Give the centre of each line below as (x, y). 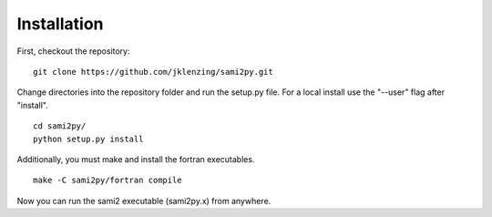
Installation (60, 24)
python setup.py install (88, 139)
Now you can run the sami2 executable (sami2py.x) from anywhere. (144, 201)
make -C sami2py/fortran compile (108, 181)
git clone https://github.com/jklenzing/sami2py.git (153, 72)
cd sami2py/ (60, 126)
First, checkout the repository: (73, 51)
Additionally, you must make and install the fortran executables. (136, 159)
